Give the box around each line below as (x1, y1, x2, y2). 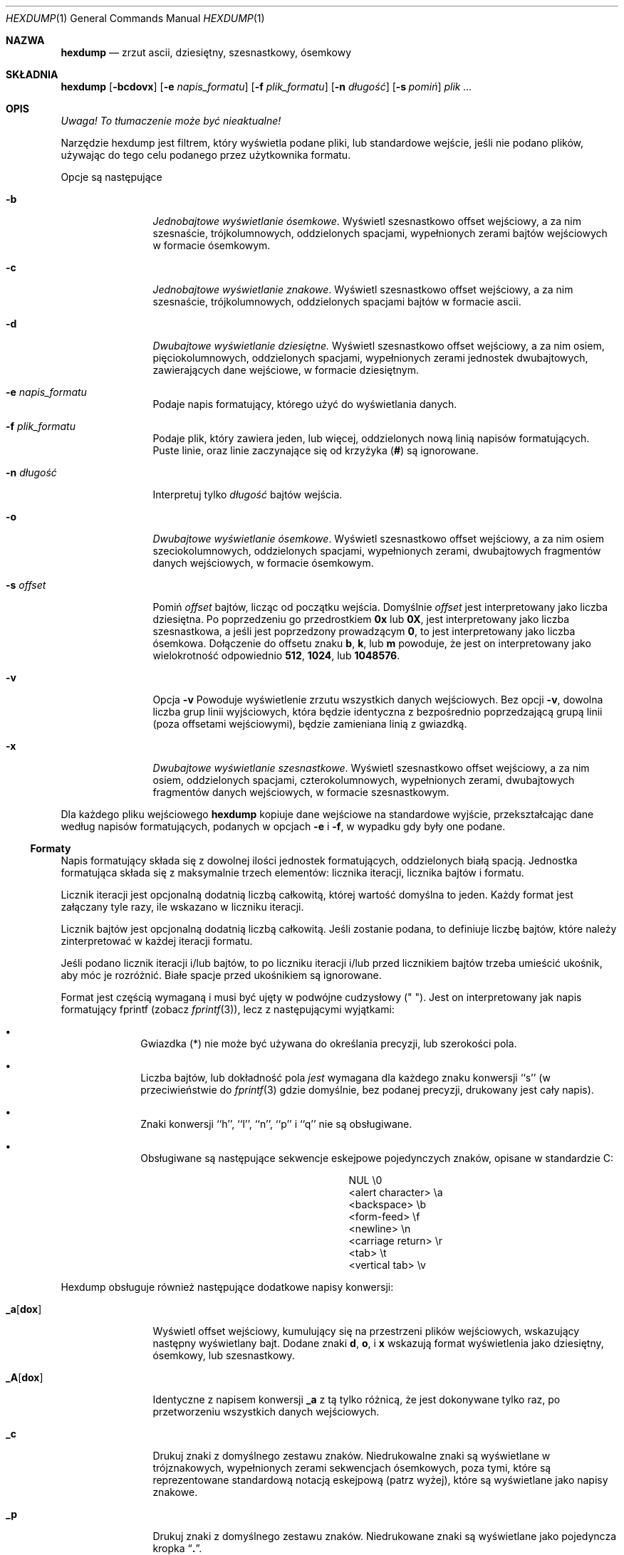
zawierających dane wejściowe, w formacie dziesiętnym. (152, 364, 420, 376)
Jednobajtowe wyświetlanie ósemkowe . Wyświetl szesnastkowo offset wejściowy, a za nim (152, 215, 581, 227)
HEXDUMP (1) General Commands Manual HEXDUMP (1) (6, 12, 265, 24)
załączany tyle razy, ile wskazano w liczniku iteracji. (61, 901, 304, 913)
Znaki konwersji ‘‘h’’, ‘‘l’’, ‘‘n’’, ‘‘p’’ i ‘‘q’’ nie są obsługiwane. (140, 1118, 412, 1130)
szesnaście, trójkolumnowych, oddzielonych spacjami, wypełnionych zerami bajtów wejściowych (152, 227, 608, 239)
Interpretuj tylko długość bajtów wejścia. (152, 488, 343, 501)
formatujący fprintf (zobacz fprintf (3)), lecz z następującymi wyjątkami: (61, 1003, 395, 1015)
